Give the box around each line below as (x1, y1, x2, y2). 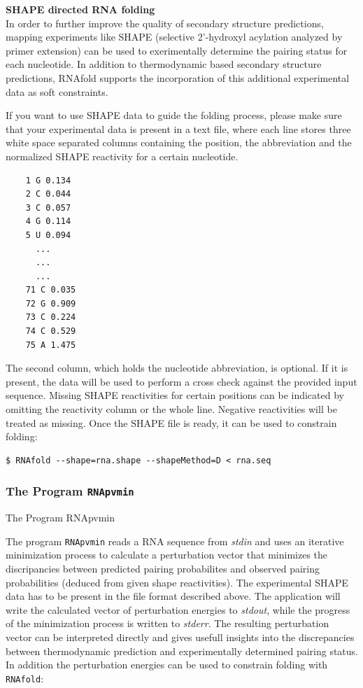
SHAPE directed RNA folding (6, 2, 155, 16)
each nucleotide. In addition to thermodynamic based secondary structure (6, 57, 322, 71)
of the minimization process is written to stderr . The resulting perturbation (6, 616, 329, 631)
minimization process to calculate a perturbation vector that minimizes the (6, 547, 328, 562)
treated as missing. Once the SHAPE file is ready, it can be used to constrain (6, 415, 337, 430)
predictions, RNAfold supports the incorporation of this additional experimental (6, 70, 350, 85)
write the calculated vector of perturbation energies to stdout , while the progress (6, 602, 350, 617)
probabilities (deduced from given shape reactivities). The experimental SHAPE (6, 575, 349, 589)
